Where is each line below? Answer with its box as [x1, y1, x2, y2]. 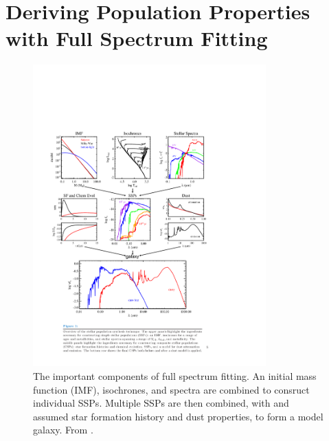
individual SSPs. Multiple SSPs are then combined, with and [33, 396, 289, 410]
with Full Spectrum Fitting [5, 24, 268, 52]
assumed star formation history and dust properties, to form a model [33, 409, 324, 423]
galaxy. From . [33, 422, 93, 437]
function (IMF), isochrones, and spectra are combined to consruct [33, 382, 310, 396]
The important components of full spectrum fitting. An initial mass [33, 369, 317, 383]
